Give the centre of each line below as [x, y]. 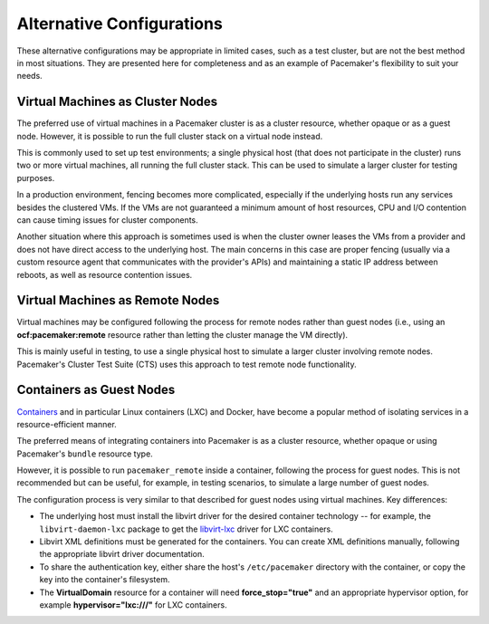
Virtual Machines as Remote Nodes [118, 300]
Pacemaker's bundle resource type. [85, 454]
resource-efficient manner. [67, 424]
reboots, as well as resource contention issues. [105, 274]
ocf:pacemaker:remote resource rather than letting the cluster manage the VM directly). [182, 334]
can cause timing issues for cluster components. [107, 220]
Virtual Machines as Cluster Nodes [117, 102]
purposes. [36, 178]
